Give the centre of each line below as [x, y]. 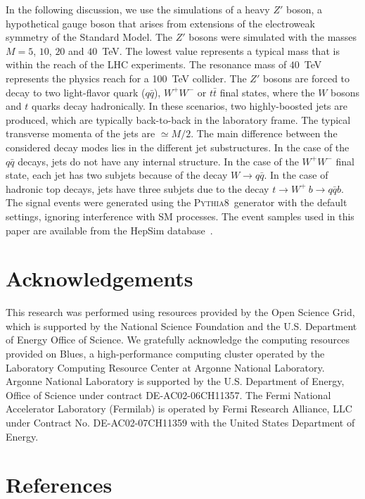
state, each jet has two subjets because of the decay [117, 175]
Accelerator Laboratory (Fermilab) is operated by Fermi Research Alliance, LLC [179, 409]
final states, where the [267, 92]
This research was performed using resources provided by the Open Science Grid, [180, 312]
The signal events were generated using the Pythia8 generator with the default [177, 202]
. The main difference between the [264, 133]
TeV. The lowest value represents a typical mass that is [221, 50]
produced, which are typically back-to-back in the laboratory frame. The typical [178, 119]
